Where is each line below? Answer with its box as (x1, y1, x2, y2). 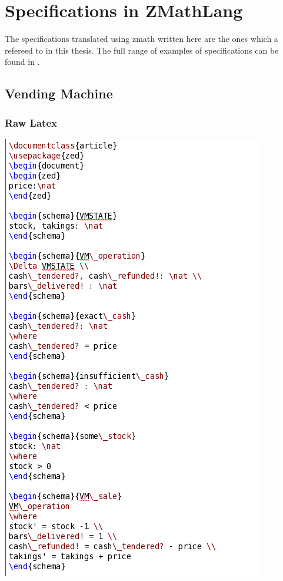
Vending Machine (5, 84, 113, 103)
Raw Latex (5, 115, 57, 130)
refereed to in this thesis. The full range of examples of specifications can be (5, 44, 279, 56)
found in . (5, 55, 40, 68)
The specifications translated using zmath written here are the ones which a (5, 32, 278, 45)
